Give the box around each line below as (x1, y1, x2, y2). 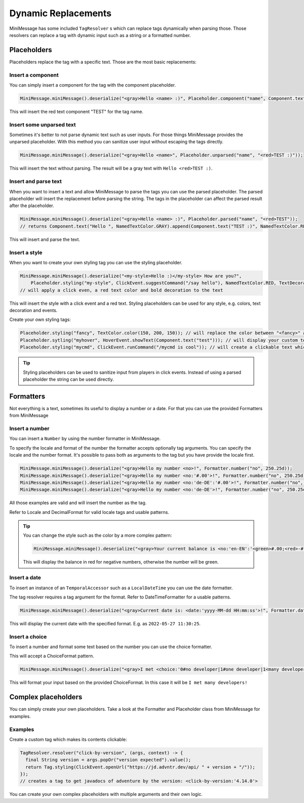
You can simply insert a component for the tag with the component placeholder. (9, 82, 176, 88)
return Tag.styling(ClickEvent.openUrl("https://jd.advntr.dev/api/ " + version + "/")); (25, 764, 255, 770)
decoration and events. (9, 307, 58, 313)
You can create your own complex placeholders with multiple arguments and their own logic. (9, 791, 203, 797)
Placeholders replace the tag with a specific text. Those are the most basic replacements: (9, 59, 197, 65)
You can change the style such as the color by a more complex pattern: (23, 532, 172, 539)
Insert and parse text (9, 178, 62, 185)
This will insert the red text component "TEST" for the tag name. (9, 108, 144, 114)
